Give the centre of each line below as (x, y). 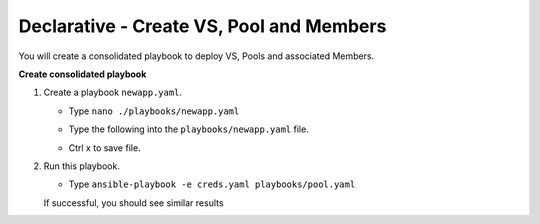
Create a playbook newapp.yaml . (113, 92)
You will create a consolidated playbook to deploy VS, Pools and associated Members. (196, 56)
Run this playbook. (81, 166)
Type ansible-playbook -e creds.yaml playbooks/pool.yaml (212, 184)
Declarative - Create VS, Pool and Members (202, 26)
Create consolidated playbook (82, 74)
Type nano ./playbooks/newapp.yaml (154, 111)
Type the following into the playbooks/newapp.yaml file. (188, 129)
